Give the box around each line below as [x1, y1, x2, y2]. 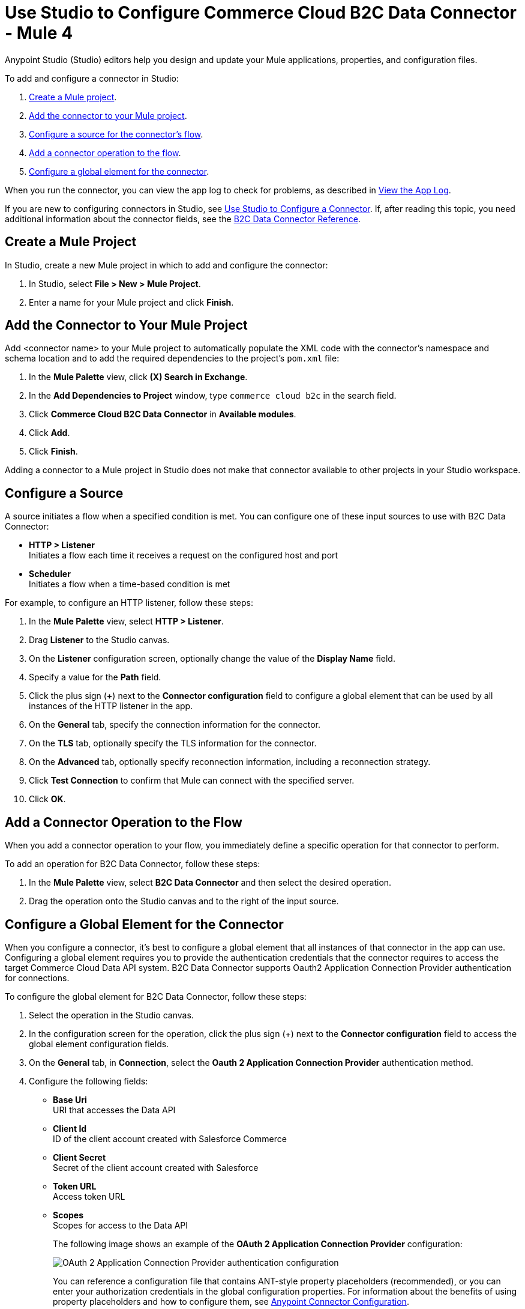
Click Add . [29, 428, 70, 438]
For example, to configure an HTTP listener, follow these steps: [5, 597, 254, 608]
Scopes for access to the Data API [53, 1220, 188, 1230]
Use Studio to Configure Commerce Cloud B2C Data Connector [5, 2, 517, 23]
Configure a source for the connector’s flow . [29, 128, 203, 139]
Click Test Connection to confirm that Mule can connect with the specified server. [29, 775, 355, 786]
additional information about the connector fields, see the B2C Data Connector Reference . [5, 213, 361, 224]
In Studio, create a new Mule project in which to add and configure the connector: [5, 259, 328, 270]
